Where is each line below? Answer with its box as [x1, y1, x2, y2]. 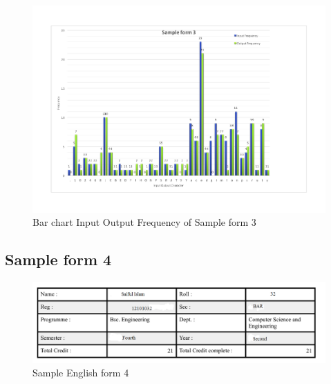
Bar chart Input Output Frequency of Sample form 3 [32, 215, 256, 229]
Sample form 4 [5, 249, 112, 270]
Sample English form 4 [32, 365, 129, 380]
